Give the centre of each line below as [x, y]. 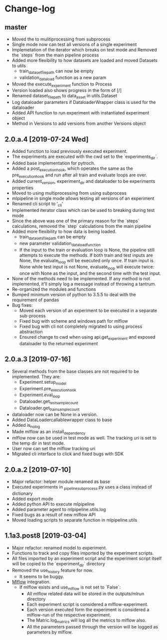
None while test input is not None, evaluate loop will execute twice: [87, 268]
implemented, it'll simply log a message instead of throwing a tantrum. [84, 284]
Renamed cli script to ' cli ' [37, 204]
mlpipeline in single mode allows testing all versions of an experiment [83, 198]
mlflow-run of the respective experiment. [69, 615]
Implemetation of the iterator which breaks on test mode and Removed [84, 50]
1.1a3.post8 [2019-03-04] [46, 536]
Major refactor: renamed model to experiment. [59, 548]
